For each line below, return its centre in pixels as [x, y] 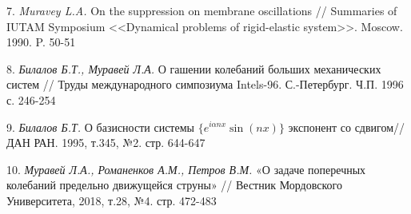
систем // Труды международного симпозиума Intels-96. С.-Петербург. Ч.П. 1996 [205, 84]
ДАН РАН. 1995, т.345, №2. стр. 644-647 [106, 143]
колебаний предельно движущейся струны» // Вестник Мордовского [174, 185]
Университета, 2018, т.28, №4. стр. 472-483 [112, 200]
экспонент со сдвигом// [347, 127]
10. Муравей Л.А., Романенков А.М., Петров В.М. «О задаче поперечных [186, 169]
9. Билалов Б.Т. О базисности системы [100, 127]
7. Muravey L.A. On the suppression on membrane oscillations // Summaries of [202, 10]
